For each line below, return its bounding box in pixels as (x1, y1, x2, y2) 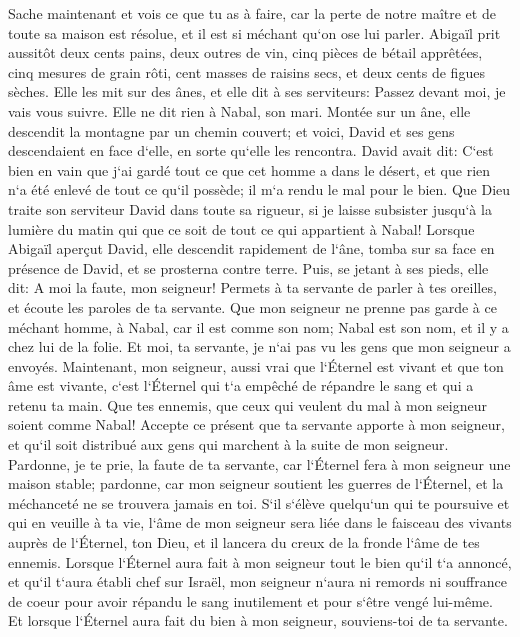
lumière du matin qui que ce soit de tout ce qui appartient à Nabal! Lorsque (8, 218, 475, 239)
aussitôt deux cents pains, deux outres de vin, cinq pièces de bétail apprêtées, (8, 42, 483, 63)
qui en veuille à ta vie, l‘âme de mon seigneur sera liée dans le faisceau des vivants (8, 512, 512, 533)
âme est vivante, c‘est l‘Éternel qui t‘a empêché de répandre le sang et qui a (8, 375, 474, 396)
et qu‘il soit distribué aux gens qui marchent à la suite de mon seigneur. (8, 434, 449, 455)
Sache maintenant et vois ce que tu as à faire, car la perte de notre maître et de (8, 3, 496, 23)
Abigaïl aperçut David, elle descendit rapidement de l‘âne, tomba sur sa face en (8, 238, 495, 259)
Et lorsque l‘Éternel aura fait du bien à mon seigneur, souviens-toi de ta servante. (8, 610, 508, 631)
